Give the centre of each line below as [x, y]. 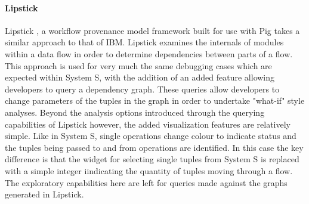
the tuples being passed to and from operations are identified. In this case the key [154, 147]
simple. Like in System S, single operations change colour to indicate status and [151, 136]
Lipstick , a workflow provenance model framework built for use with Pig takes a [152, 30]
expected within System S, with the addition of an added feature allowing [140, 77]
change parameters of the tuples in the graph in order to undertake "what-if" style [155, 101]
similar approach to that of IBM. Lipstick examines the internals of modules [144, 42]
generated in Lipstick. [44, 194]
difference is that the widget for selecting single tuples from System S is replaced [152, 159]
